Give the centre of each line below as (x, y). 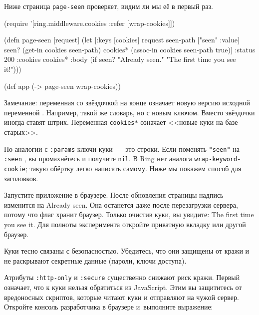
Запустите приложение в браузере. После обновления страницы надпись (114, 195)
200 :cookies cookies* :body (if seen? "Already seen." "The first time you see (120, 59)
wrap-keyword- (218, 159)
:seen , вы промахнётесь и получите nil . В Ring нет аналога (98, 158)
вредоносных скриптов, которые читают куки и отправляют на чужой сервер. (122, 297)
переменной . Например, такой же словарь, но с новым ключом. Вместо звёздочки (129, 112)
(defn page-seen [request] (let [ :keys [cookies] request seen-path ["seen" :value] (122, 40)
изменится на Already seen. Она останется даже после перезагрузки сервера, (121, 204)
